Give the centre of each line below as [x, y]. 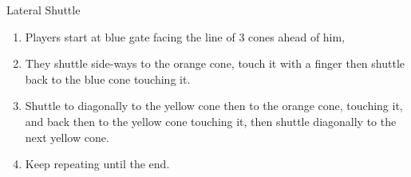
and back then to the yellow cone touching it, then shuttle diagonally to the [211, 121]
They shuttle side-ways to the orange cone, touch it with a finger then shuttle [215, 63]
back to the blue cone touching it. [108, 79]
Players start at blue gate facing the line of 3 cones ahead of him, [185, 36]
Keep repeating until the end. [97, 164]
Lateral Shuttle [43, 10]
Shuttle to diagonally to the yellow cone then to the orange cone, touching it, [214, 106]
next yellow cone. [67, 137]
